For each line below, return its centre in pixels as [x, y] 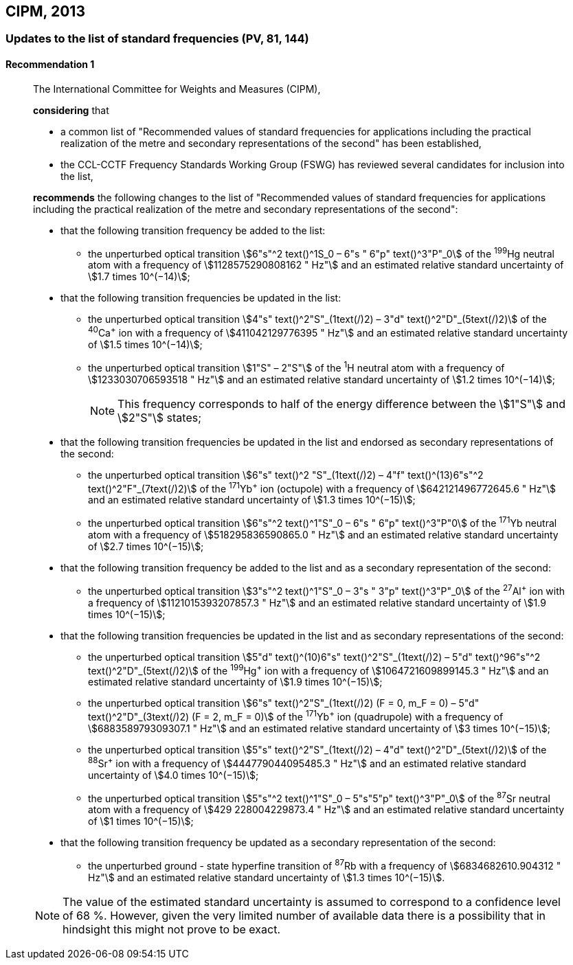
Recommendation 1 [50, 65]
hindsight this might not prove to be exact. [171, 929]
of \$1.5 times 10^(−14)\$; [145, 344]
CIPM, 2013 [45, 11]
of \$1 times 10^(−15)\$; [141, 821]
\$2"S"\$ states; [159, 417]
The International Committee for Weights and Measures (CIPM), [177, 89]
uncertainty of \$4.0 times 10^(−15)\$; [173, 775]
